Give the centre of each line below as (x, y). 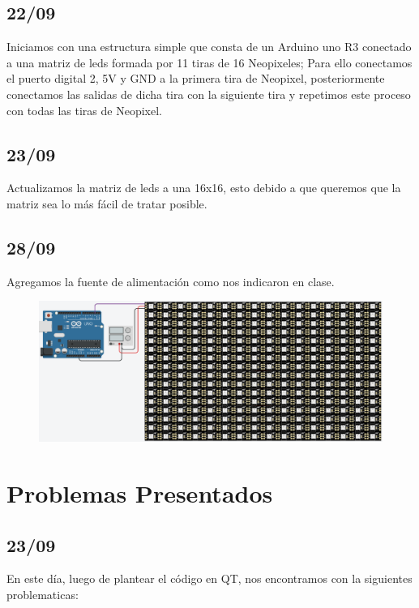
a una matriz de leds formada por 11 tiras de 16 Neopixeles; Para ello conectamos (209, 62)
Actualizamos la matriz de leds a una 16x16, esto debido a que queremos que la (204, 188)
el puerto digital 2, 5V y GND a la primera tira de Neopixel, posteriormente (196, 78)
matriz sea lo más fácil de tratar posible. (107, 203)
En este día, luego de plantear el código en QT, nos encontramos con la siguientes (209, 578)
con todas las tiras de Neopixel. (84, 110)
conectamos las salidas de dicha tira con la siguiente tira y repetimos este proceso (209, 94)
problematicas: (43, 595)
